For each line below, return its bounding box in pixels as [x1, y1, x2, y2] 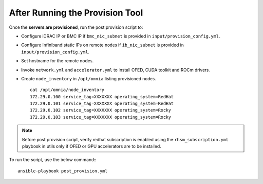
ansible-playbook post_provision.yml [18, 168, 108, 174]
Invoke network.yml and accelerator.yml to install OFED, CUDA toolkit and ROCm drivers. [21, 67, 210, 73]
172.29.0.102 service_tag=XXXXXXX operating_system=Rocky [30, 108, 171, 113]
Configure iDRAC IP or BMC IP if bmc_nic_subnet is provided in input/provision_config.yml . [21, 33, 220, 39]
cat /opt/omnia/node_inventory [30, 87, 105, 92]
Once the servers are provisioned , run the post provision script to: [9, 24, 143, 30]
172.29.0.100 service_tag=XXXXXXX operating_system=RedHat [30, 94, 174, 99]
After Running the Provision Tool [9, 7, 143, 18]
